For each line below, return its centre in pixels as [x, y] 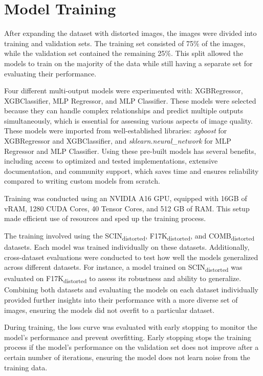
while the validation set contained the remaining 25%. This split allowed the [124, 53]
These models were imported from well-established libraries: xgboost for [116, 131]
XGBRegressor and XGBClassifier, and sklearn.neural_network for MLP [118, 141]
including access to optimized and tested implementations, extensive [111, 161]
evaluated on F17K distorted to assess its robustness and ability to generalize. [123, 279]
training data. [26, 367]
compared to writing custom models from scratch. [82, 181]
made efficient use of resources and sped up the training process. [105, 218]
